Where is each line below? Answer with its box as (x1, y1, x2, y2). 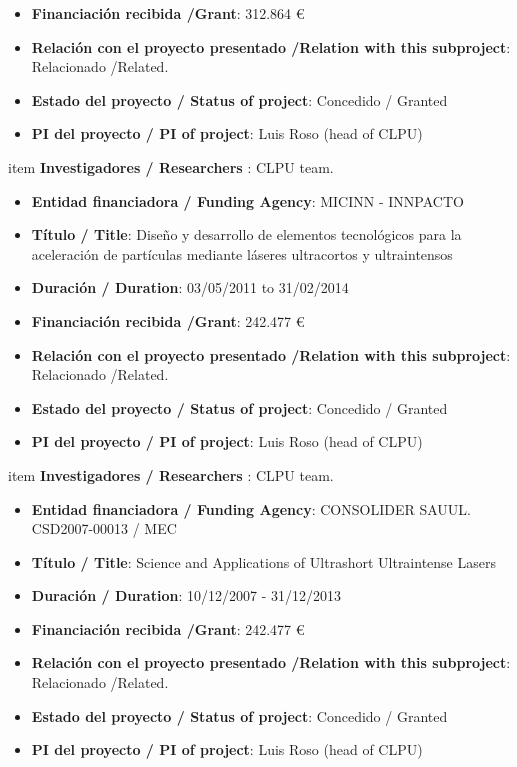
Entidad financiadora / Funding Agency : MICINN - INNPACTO (31, 190, 464, 211)
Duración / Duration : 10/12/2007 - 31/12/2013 (31, 585, 341, 606)
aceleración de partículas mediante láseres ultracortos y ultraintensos (31, 243, 453, 264)
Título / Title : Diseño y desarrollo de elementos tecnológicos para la (31, 224, 462, 245)
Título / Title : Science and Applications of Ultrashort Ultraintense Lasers (31, 551, 496, 572)
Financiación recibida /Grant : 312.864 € (31, 3, 305, 23)
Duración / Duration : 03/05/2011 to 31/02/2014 (31, 277, 349, 298)
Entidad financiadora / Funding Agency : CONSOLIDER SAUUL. (31, 498, 471, 519)
